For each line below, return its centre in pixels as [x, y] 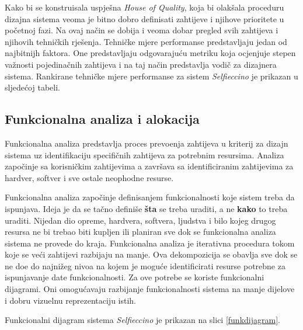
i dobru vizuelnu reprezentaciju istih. [71, 300]
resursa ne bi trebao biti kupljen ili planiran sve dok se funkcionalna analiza [140, 232]
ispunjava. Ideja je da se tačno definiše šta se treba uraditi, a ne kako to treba [146, 208]
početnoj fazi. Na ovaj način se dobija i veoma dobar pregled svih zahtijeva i [142, 30]
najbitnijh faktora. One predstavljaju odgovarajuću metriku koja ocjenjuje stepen [150, 53]
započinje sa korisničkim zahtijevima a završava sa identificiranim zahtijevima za [149, 166]
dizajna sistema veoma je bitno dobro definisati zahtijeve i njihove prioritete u [144, 18]
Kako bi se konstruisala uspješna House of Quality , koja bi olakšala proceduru [144, 7]
